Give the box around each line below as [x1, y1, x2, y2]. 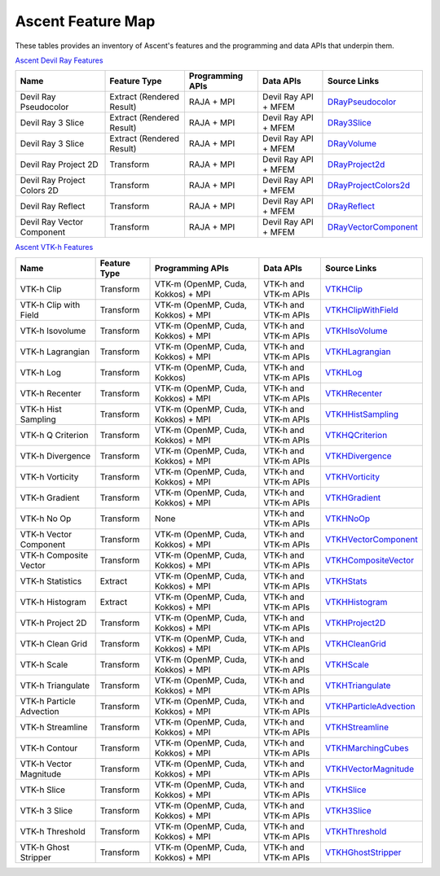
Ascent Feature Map [15, 12, 156, 30]
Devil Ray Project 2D [20, 159, 99, 170]
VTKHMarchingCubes [324, 742, 409, 753]
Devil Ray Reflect [20, 200, 86, 212]
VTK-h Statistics [20, 575, 82, 586]
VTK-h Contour [20, 742, 78, 753]
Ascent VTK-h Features [15, 243, 94, 252]
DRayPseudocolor [327, 96, 397, 107]
